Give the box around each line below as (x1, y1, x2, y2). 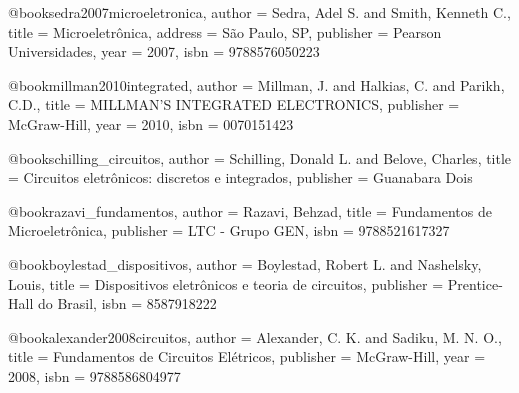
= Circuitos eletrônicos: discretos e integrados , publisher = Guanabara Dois (8, 167, 473, 188)
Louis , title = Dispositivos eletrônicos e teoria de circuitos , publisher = (8, 273, 444, 294)
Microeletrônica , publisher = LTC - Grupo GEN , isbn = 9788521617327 (8, 220, 450, 241)
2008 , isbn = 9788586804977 (8, 365, 181, 386)
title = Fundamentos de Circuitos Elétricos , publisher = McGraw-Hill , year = (8, 346, 486, 367)
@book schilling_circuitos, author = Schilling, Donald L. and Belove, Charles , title (8, 147, 512, 168)
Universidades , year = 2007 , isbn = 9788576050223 (8, 41, 320, 62)
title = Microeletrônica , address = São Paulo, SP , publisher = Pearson (8, 21, 442, 42)
